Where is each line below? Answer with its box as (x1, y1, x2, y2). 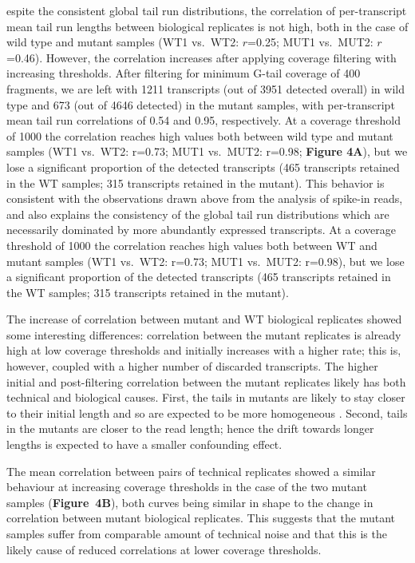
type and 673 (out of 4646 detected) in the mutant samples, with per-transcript (6, 96, 395, 113)
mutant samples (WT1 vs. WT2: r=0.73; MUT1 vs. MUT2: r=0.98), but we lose (6, 252, 405, 269)
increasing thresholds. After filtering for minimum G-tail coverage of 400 (6, 65, 361, 81)
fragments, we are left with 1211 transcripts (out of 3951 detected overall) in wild (6, 80, 405, 97)
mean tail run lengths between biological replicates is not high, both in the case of (6, 18, 409, 34)
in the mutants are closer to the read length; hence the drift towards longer (6, 420, 374, 437)
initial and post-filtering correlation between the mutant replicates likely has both (6, 373, 406, 390)
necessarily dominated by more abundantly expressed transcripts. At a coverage (6, 221, 396, 238)
